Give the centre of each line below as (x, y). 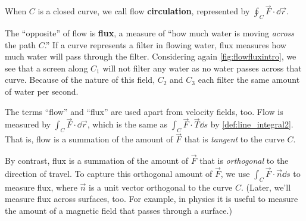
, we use (235, 174)
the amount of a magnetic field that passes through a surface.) (118, 211)
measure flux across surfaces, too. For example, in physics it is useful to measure (152, 199)
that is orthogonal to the (244, 161)
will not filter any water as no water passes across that (202, 68)
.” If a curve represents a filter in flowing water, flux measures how (165, 44)
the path (21, 44)
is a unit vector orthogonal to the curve (160, 187)
